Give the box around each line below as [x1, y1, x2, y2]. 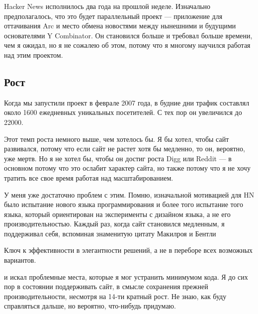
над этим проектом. [4, 49, 63, 60]
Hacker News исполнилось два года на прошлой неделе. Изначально [4, 1, 211, 11]
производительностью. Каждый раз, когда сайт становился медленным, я [4, 218, 225, 229]
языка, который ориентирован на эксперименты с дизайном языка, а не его [4, 209, 231, 219]
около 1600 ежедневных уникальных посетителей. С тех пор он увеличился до [4, 107, 242, 117]
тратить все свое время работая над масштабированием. [4, 172, 173, 183]
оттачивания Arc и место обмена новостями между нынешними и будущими [4, 20, 236, 31]
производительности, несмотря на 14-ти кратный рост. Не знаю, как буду [4, 291, 227, 301]
